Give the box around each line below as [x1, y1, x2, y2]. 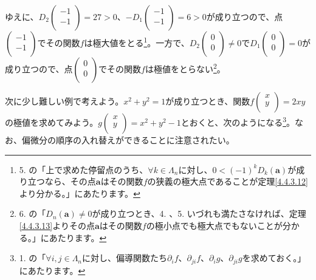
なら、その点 [44, 175, 96, 188]
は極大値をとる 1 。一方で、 [84, 35, 190, 49]
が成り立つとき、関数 [165, 95, 250, 107]
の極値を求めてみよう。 [5, 116, 98, 128]
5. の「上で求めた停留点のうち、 [19, 163, 148, 176]
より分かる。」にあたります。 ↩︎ [19, 186, 140, 199]
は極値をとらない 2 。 [145, 61, 225, 75]
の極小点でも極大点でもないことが [146, 219, 283, 231]
